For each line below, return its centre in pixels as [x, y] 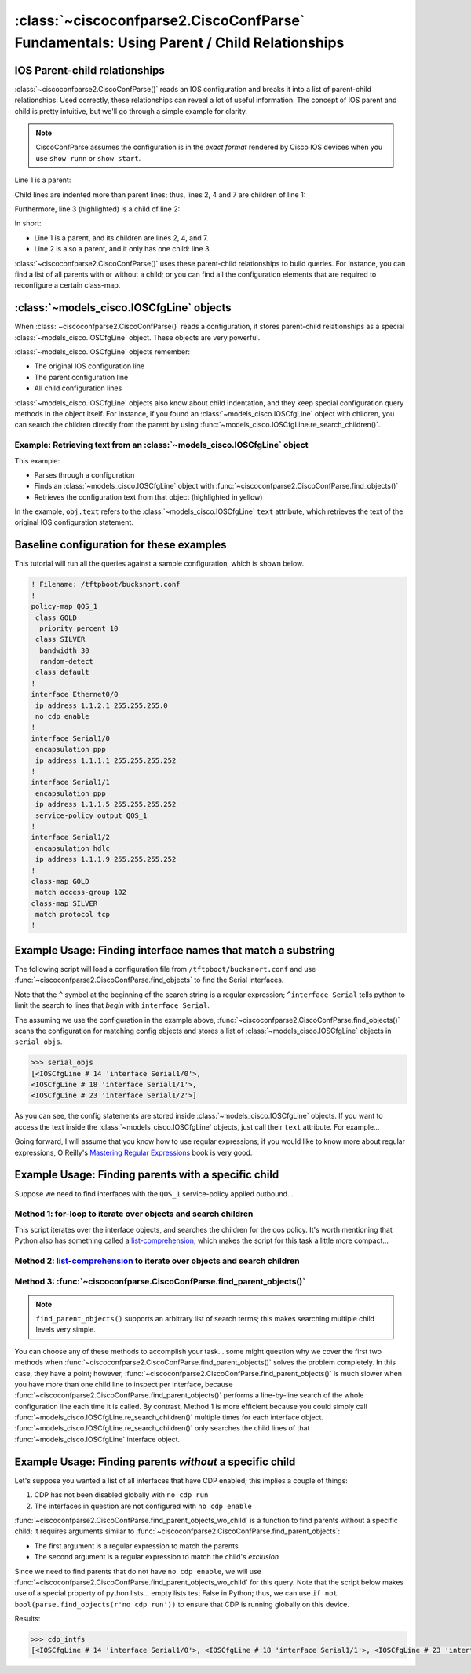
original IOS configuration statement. [74, 522]
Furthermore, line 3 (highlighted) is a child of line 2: [97, 209]
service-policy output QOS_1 [91, 815]
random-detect [67, 661]
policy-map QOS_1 [64, 606]
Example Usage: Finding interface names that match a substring [175, 950]
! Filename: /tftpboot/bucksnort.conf [106, 584]
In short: [28, 223]
